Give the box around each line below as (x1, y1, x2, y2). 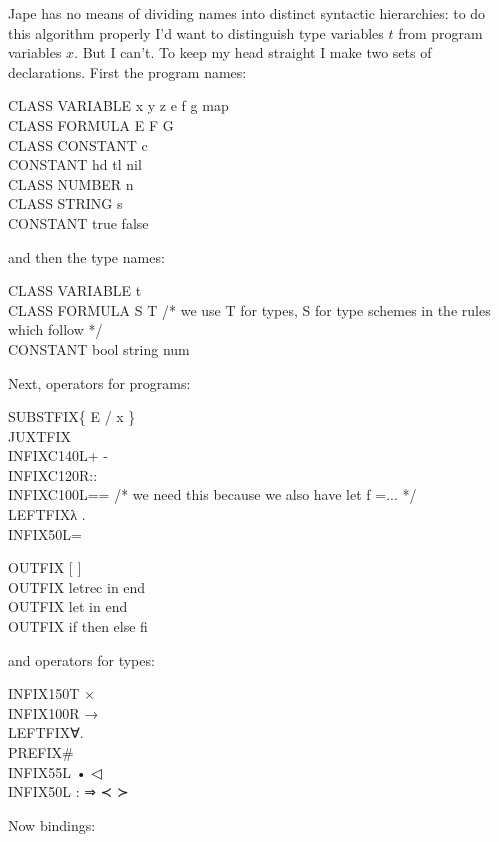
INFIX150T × (8, 683, 95, 704)
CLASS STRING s (8, 193, 123, 214)
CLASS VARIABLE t (8, 280, 142, 301)
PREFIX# (8, 742, 74, 762)
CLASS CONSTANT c (8, 134, 148, 155)
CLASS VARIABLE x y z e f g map (8, 95, 229, 116)
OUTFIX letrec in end (8, 576, 146, 597)
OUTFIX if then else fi (8, 616, 148, 637)
